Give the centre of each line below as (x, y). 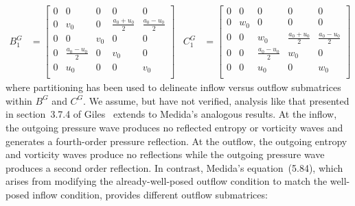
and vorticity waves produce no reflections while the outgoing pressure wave (165, 154)
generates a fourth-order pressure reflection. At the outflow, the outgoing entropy (176, 141)
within (19, 100)
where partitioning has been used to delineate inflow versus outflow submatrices (173, 87)
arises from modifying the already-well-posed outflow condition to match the (167, 181)
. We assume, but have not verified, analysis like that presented (216, 100)
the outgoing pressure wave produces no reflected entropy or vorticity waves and (174, 127)
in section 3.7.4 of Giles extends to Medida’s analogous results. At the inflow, (171, 114)
